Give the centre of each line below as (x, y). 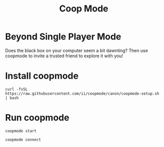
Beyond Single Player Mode (63, 37)
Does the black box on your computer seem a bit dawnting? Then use (77, 50)
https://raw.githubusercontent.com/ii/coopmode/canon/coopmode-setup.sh (82, 93)
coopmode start (21, 131)
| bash (12, 98)
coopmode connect (23, 140)
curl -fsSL (16, 89)
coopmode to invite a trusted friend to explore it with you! (64, 56)
